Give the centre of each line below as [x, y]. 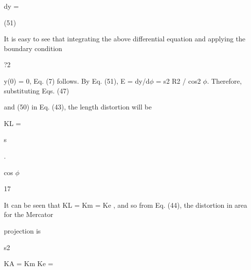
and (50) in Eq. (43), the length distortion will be [78, 107]
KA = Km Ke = [29, 263]
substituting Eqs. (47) [36, 90]
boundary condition [33, 48]
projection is [22, 230]
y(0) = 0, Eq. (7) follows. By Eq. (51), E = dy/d [77, 81]
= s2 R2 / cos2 [178, 81]
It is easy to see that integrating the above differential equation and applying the [125, 39]
